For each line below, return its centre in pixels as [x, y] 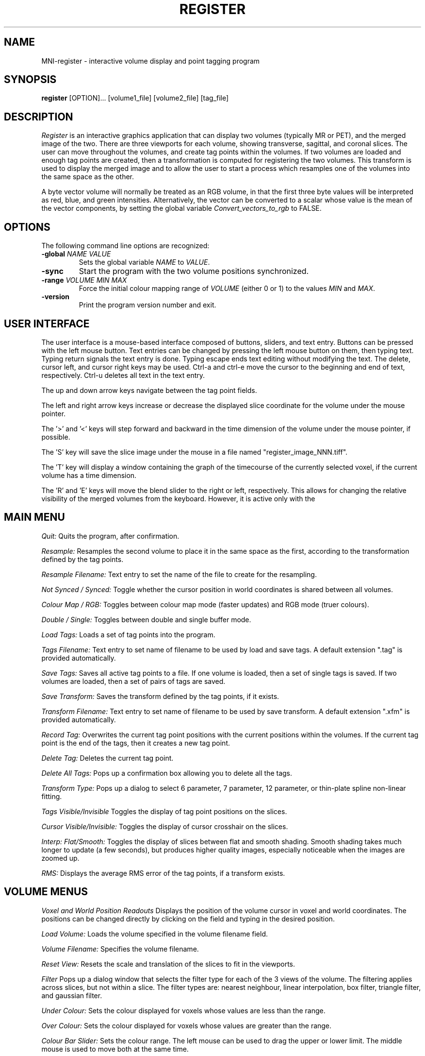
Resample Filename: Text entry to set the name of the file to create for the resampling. [179, 574]
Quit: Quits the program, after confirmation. [110, 536]
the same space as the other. [88, 177]
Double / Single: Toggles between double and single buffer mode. [146, 619]
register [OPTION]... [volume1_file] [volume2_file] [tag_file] [135, 98]
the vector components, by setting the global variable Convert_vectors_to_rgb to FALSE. [181, 208]
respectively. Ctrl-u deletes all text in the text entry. [123, 375]
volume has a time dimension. [89, 475]
